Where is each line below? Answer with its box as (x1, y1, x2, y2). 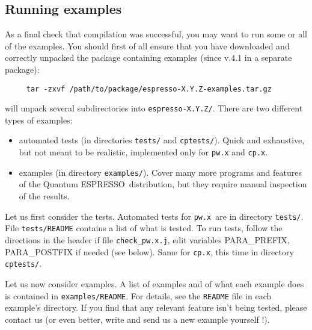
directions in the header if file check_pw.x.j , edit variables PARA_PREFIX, (5, 233, 290, 246)
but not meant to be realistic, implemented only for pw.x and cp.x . (19, 146, 268, 158)
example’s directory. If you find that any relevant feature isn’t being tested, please (5, 301, 307, 314)
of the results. (19, 190, 70, 202)
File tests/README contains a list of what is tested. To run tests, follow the (5, 222, 283, 234)
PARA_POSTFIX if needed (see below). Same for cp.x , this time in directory (5, 245, 294, 258)
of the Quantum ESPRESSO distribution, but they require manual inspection (19, 178, 307, 190)
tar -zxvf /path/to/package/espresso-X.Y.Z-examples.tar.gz (26, 84, 272, 93)
